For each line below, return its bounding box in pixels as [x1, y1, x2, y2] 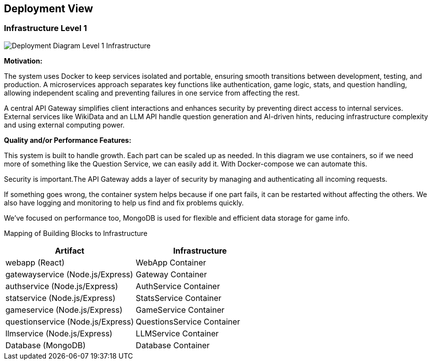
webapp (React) [5, 257, 65, 267]
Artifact [55, 245, 84, 256]
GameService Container [136, 304, 225, 315]
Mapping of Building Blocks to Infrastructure [4, 229, 147, 237]
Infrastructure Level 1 [4, 23, 87, 33]
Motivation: [4, 56, 42, 65]
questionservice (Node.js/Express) [5, 316, 134, 327]
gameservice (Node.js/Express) [5, 304, 123, 315]
